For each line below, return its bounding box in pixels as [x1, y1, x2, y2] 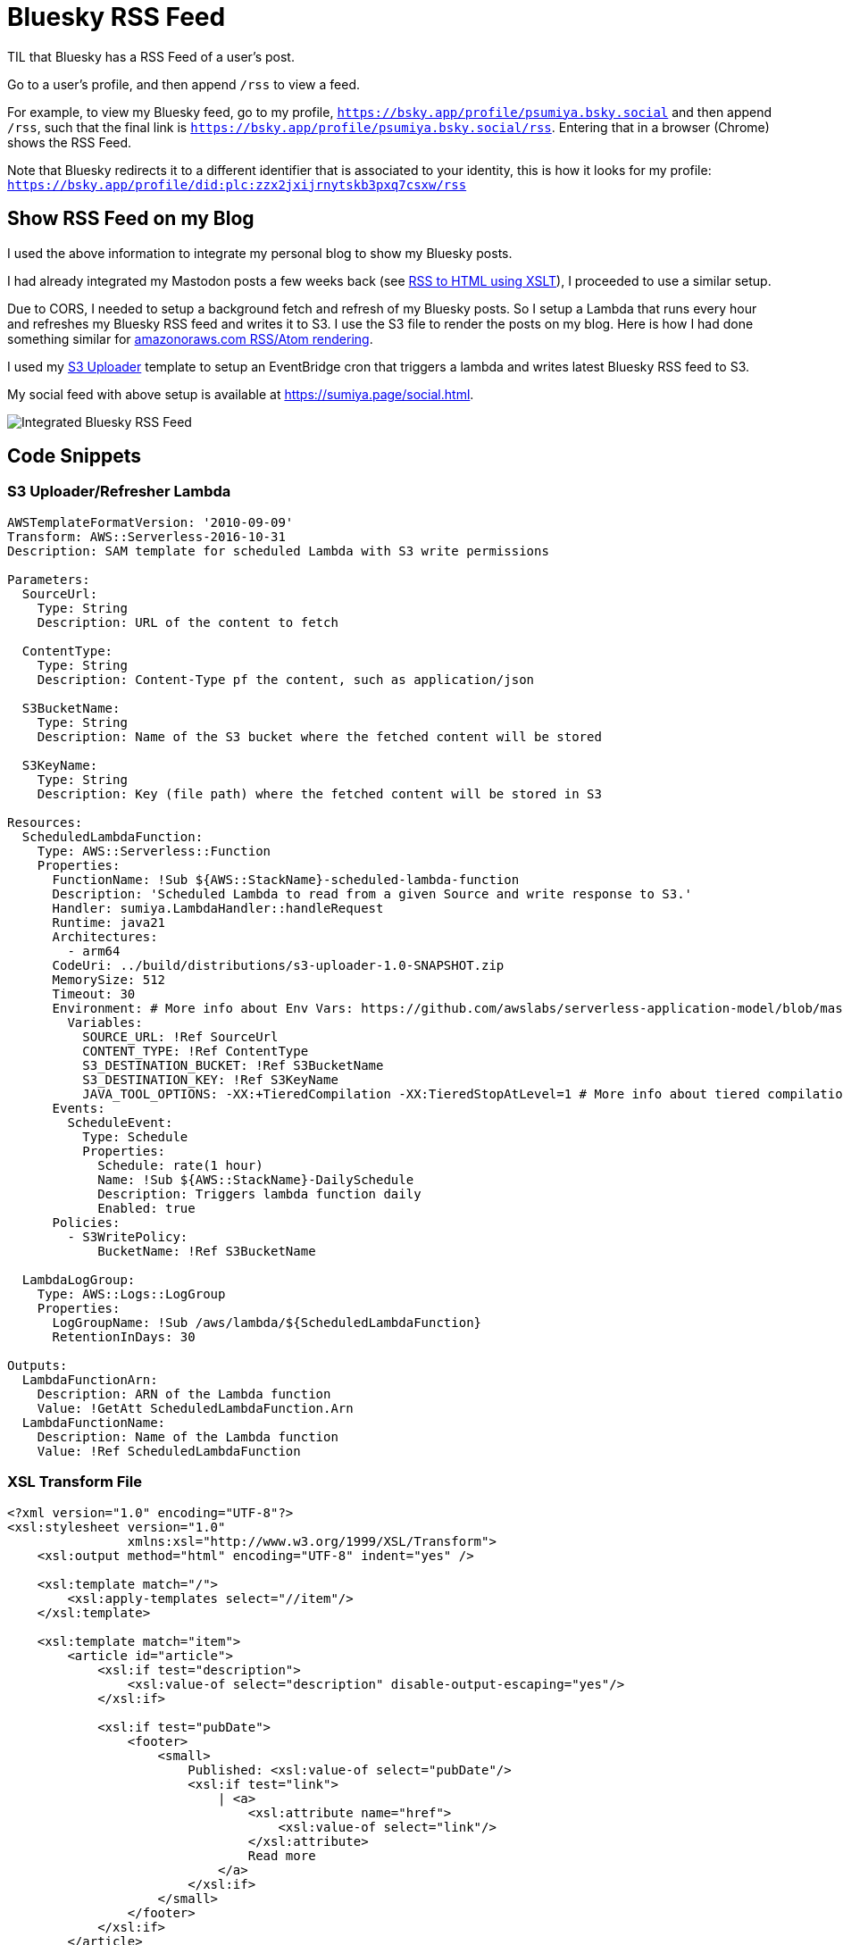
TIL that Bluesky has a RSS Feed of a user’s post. [7, 48, 295, 64]
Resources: [7, 814, 83, 830]
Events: [52, 1100, 105, 1115]
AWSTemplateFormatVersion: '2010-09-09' [7, 514, 294, 530]
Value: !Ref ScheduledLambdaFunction [37, 1443, 301, 1458]
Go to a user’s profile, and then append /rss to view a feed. [7, 76, 360, 92]
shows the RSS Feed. [7, 134, 132, 150]
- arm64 [67, 943, 121, 958]
